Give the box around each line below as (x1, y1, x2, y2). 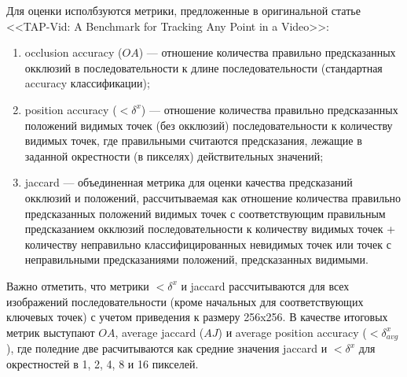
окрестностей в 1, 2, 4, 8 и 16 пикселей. (6, 355, 199, 371)
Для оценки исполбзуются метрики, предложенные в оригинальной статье (6, 2, 361, 18)
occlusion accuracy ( (24, 44, 123, 61)
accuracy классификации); (24, 75, 150, 91)
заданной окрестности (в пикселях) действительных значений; (24, 147, 324, 164)
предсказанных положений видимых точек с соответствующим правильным (24, 205, 386, 221)
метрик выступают (6, 323, 95, 340)
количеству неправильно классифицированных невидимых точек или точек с (24, 235, 391, 252)
